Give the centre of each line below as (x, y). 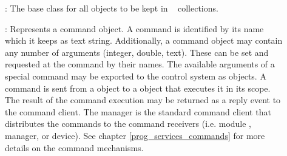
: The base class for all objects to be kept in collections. (112, 8)
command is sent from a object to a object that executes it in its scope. (138, 88)
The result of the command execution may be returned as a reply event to (143, 100)
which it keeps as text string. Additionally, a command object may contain (144, 40)
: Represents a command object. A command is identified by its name (134, 28)
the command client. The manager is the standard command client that (138, 111)
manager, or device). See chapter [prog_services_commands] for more (135, 135)
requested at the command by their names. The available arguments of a (140, 64)
